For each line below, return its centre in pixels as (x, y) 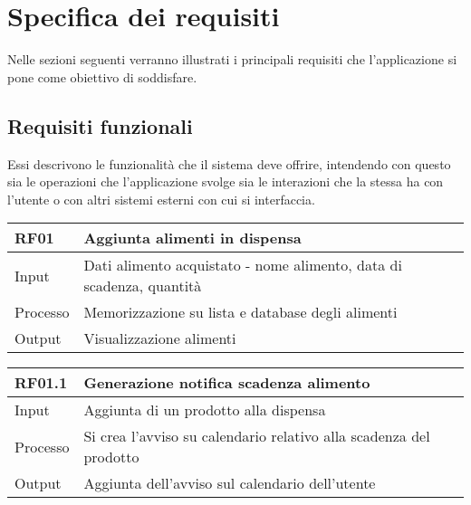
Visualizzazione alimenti (160, 338)
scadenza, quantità (143, 286)
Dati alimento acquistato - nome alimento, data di (243, 265)
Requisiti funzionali (100, 125)
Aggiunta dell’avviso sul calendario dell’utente (230, 483)
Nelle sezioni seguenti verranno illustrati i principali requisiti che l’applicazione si (232, 59)
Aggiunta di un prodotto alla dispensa (205, 410)
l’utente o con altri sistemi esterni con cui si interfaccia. (161, 199)
